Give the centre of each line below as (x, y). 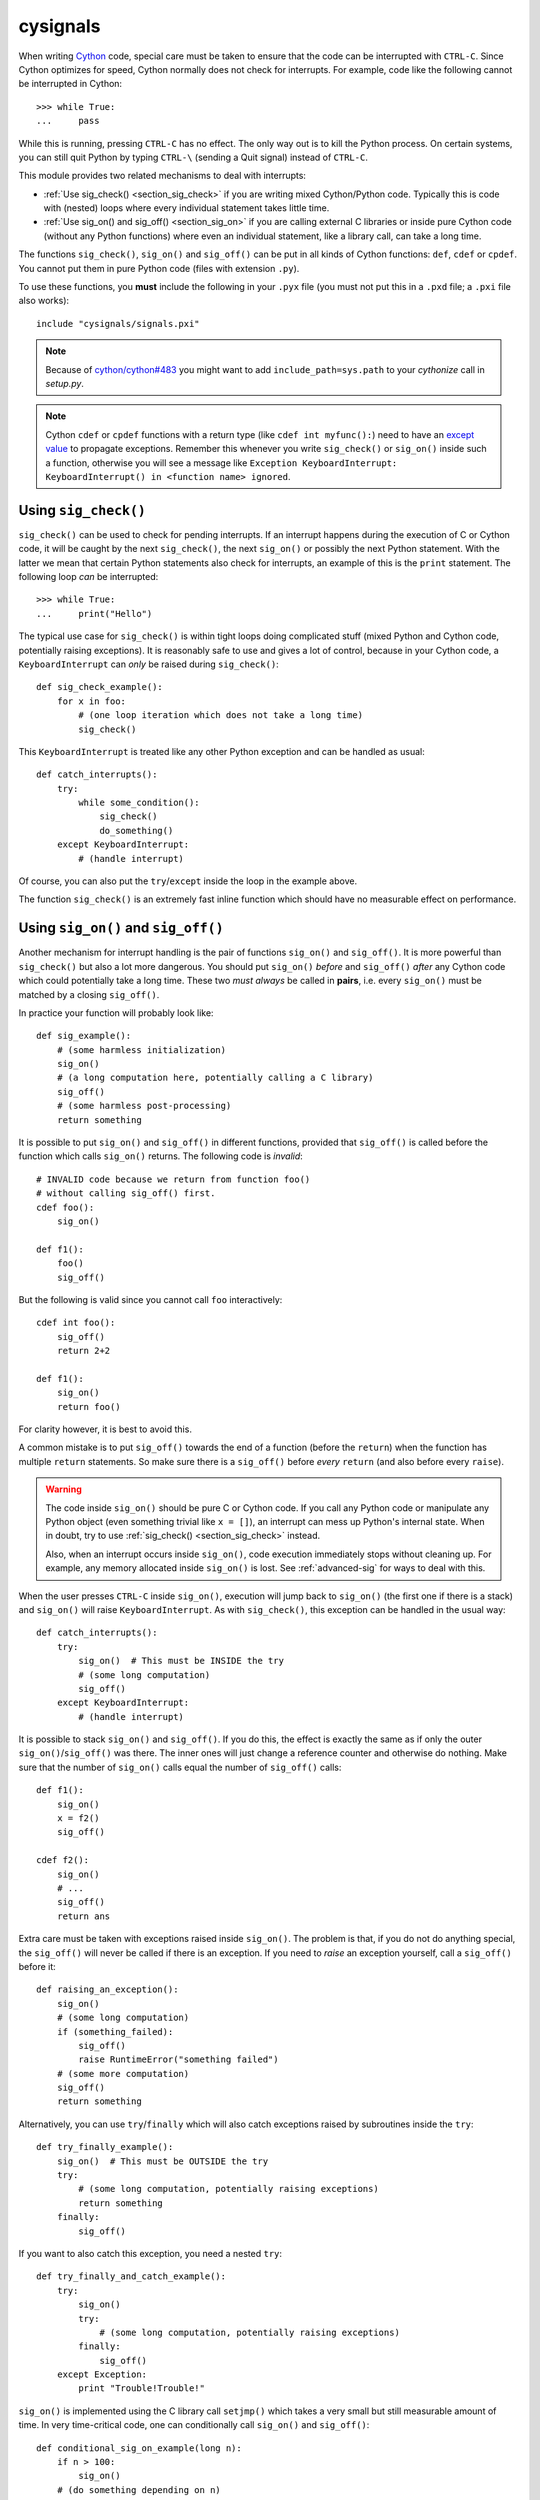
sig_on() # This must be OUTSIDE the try (162, 2161)
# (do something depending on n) (139, 2489)
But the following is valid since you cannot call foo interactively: (150, 1299)
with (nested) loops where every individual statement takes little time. (186, 208)
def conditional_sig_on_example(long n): (139, 2448)
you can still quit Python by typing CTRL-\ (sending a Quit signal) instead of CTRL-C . (193, 157)
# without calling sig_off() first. (126, 1193)
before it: (37, 1966)
